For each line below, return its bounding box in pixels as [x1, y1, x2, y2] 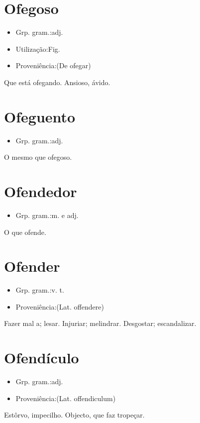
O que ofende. [4, 226, 46, 237]
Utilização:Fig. [15, 43, 60, 54]
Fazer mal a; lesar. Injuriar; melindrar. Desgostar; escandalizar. [4, 318, 197, 328]
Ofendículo [4, 347, 79, 368]
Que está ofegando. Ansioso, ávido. [4, 77, 110, 87]
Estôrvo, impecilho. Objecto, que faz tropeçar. [4, 410, 145, 420]
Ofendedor [4, 181, 77, 201]
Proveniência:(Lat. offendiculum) [15, 393, 116, 403]
